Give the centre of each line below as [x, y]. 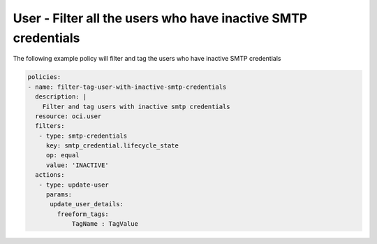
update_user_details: [87, 204]
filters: [50, 126]
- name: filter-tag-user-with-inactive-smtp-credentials [127, 87]
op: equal [62, 155]
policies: [44, 77]
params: [59, 195]
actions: [50, 175]
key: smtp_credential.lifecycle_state [112, 146]
